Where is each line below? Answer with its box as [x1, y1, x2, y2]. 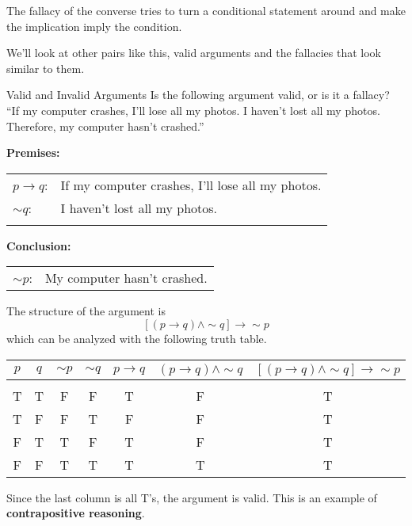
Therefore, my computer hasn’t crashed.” [6, 117, 204, 134]
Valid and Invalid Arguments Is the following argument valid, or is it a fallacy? [6, 86, 390, 103]
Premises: [6, 144, 60, 161]
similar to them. [6, 59, 85, 76]
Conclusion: [6, 237, 71, 253]
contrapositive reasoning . [6, 505, 145, 521]
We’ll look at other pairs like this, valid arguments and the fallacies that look [6, 44, 381, 61]
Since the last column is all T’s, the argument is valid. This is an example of [6, 489, 377, 505]
